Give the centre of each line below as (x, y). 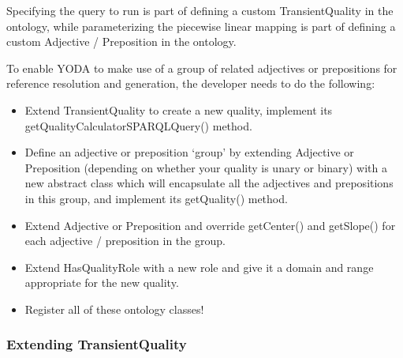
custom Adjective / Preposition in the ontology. (121, 41)
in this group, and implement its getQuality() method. (156, 198)
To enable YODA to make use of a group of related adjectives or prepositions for (202, 68)
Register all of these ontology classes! (114, 309)
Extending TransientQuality (97, 344)
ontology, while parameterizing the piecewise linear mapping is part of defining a (201, 26)
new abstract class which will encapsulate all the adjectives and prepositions (209, 183)
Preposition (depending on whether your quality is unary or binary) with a (206, 167)
